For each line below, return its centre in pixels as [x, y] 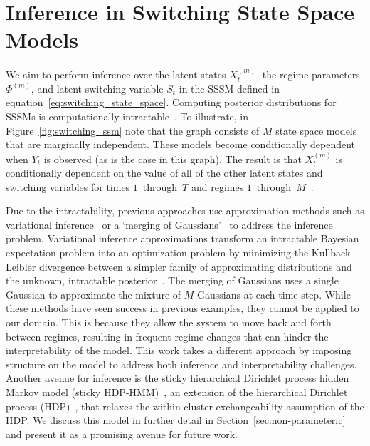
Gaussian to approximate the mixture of [94, 294]
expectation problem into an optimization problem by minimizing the [157, 253]
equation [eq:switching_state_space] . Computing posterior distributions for [171, 102]
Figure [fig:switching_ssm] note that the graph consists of [133, 130]
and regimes [217, 186]
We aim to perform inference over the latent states [116, 74]
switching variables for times [68, 186]
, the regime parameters [308, 74]
